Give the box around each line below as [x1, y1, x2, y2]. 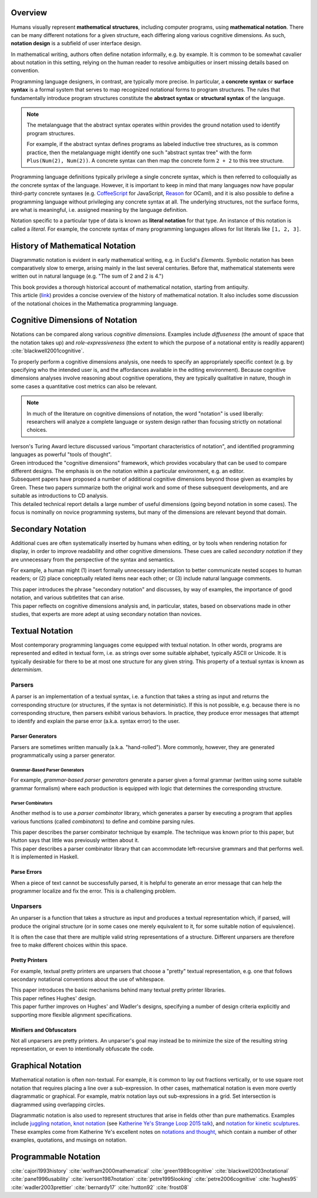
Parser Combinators [11, 800, 53, 806]
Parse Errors [11, 868, 42, 876]
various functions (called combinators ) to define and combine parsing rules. [11, 818, 195, 825]
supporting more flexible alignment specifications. [11, 1011, 132, 1018]
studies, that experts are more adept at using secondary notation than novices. [11, 610, 202, 617]
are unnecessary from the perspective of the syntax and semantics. [11, 556, 175, 563]
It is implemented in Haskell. [11, 853, 79, 860]
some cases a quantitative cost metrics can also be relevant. [11, 382, 158, 390]
